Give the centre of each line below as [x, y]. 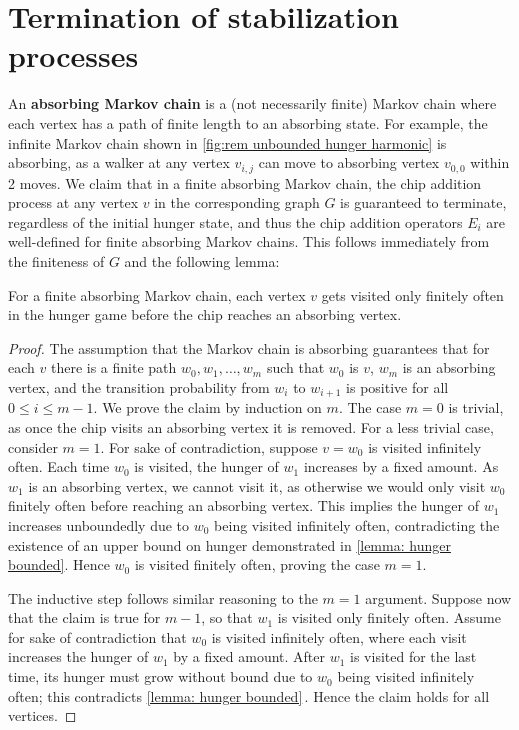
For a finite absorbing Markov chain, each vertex [157, 294]
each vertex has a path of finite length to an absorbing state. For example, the [248, 122]
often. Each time [59, 466]
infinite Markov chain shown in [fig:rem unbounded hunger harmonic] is [227, 142]
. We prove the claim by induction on [207, 407]
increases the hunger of [78, 656]
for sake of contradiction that [97, 636]
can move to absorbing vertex [349, 162]
